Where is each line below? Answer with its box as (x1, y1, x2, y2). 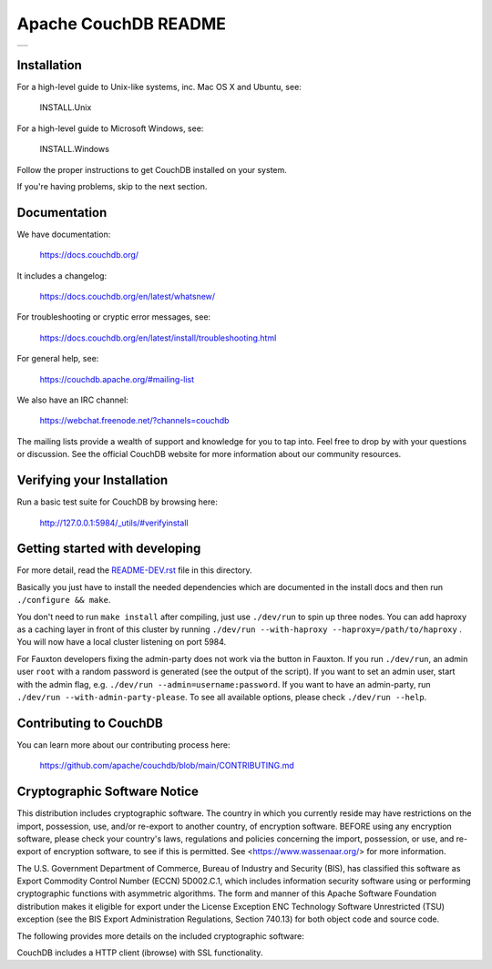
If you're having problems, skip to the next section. (16, 181, 208, 192)
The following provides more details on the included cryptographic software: (16, 930, 304, 942)
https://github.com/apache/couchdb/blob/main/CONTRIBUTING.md (39, 760, 295, 771)
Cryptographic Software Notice (16, 784, 200, 800)
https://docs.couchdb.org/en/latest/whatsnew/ (39, 291, 216, 302)
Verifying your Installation (16, 473, 169, 488)
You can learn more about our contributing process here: (16, 739, 231, 750)
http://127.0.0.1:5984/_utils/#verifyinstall (39, 517, 189, 528)
